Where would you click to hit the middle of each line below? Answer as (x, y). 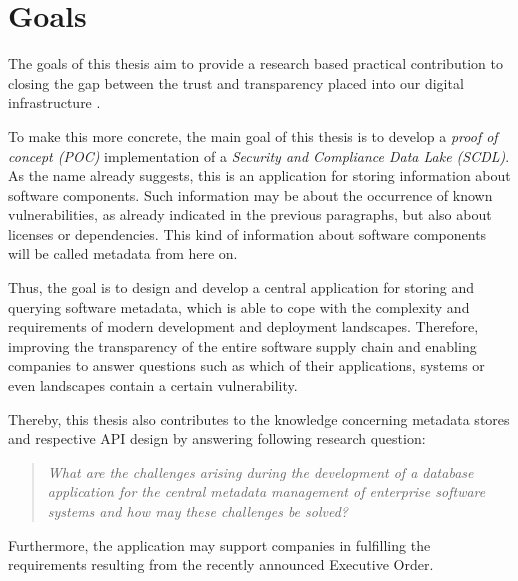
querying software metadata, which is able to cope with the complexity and (239, 306)
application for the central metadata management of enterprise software (266, 491)
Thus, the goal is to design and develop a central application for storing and (241, 287)
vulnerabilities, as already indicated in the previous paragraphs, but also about (250, 214)
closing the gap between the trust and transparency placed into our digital (236, 82)
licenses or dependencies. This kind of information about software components (247, 233)
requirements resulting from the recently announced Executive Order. (221, 564)
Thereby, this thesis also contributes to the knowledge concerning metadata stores (259, 418)
